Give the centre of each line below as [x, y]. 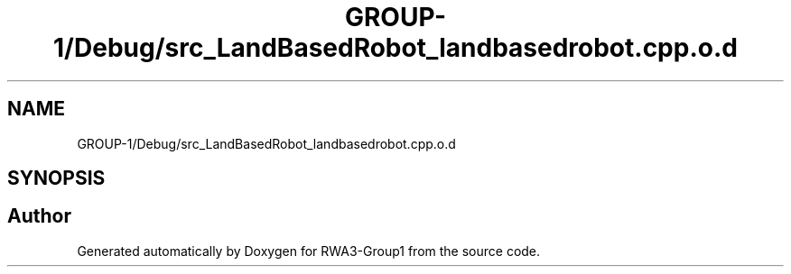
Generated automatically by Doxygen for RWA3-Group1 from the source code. [309, 251]
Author [39, 216]
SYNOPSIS [56, 178]
